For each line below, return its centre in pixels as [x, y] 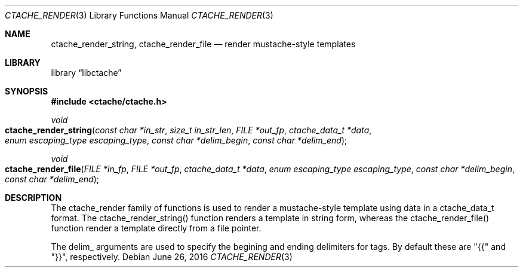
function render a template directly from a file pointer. [156, 228]
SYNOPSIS [27, 91]
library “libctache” [86, 73]
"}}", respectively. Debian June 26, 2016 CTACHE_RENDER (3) [172, 257]
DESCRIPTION [33, 198]
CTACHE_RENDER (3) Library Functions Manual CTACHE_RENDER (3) [139, 15]
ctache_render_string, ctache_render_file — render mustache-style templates [203, 44]
